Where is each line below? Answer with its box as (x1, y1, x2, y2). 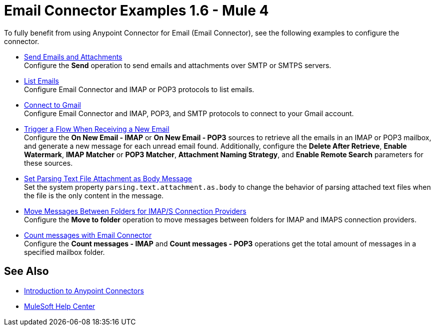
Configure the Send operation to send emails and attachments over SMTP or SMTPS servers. (24, 61, 331, 70)
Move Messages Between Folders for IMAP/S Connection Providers (24, 206, 246, 215)
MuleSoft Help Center (24, 301, 95, 310)
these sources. (24, 158, 73, 167)
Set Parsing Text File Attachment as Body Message (24, 174, 192, 183)
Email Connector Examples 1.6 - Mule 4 (4, 2, 269, 19)
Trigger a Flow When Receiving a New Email (24, 124, 169, 133)
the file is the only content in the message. (24, 191, 164, 200)
